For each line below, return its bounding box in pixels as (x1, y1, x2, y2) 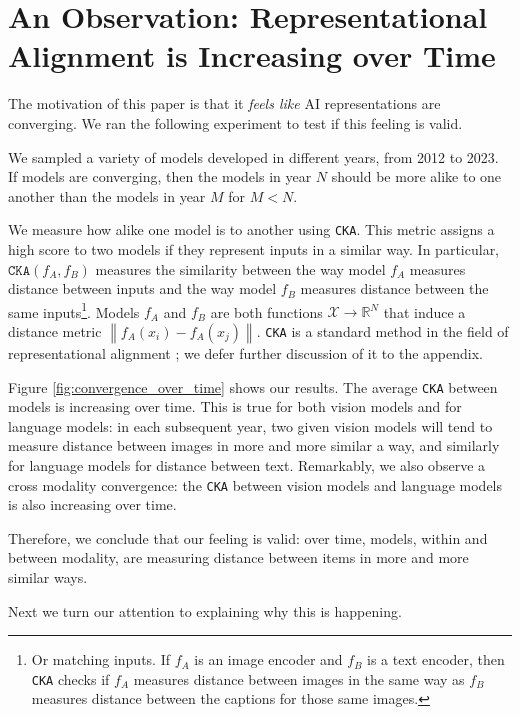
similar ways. (8, 567, 88, 588)
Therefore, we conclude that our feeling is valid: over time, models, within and (8, 527, 488, 548)
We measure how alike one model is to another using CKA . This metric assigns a (8, 219, 495, 240)
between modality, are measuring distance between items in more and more (8, 547, 469, 568)
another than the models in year (8, 185, 206, 206)
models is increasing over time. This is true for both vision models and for (8, 396, 462, 417)
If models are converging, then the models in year (8, 166, 312, 187)
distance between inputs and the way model (8, 278, 277, 299)
